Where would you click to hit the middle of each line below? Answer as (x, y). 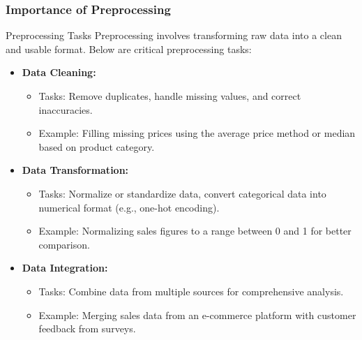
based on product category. (97, 146)
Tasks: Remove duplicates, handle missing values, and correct (170, 96)
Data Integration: (65, 268)
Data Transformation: (75, 170)
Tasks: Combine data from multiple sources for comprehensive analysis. (191, 291)
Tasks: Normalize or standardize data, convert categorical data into (182, 193)
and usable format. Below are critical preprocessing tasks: (129, 49)
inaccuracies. (66, 109)
